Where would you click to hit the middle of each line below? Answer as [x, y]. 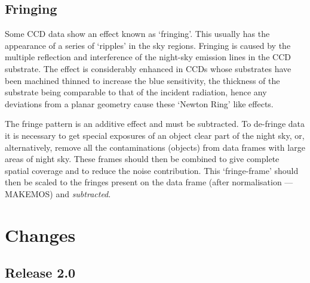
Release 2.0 [40, 273]
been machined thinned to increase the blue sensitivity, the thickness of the [142, 80]
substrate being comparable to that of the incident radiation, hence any [136, 92]
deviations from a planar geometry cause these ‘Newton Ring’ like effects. [139, 103]
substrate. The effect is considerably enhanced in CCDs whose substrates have [148, 68]
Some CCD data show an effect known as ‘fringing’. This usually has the [137, 34]
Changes [40, 234]
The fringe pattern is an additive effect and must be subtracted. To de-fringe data [155, 124]
